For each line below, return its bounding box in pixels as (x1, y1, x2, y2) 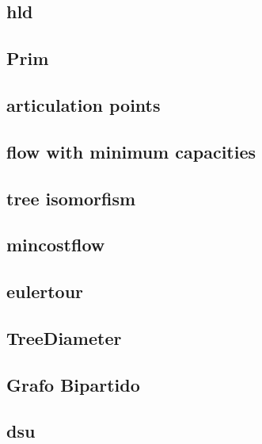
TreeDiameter (6, 325, 122, 350)
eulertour (6, 279, 84, 304)
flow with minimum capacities (6, 139, 256, 163)
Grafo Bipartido (6, 372, 140, 396)
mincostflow (6, 232, 105, 257)
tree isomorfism (6, 186, 136, 210)
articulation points (6, 92, 161, 117)
